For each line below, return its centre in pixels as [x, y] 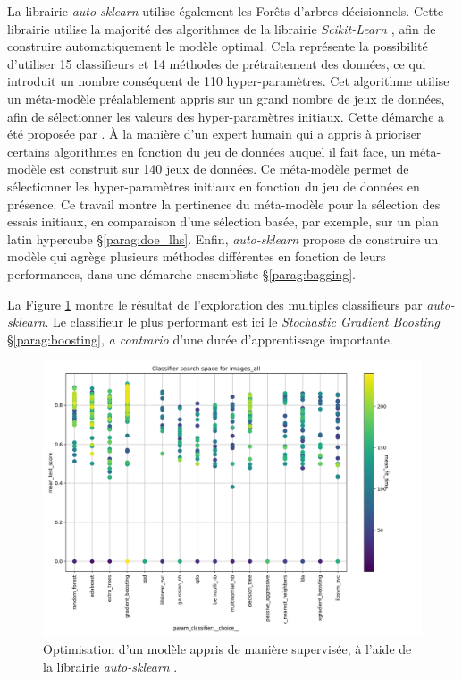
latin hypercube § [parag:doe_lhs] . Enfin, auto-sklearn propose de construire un [223, 238]
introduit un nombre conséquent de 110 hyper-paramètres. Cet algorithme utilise [228, 81]
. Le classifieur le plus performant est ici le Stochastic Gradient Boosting [242, 322]
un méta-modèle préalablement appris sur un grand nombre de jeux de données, [226, 98]
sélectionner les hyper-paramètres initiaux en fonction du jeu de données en [214, 186]
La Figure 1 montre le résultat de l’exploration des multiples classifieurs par [215, 304]
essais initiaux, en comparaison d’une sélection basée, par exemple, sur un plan [223, 221]
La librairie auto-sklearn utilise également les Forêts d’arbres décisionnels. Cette [226, 11]
